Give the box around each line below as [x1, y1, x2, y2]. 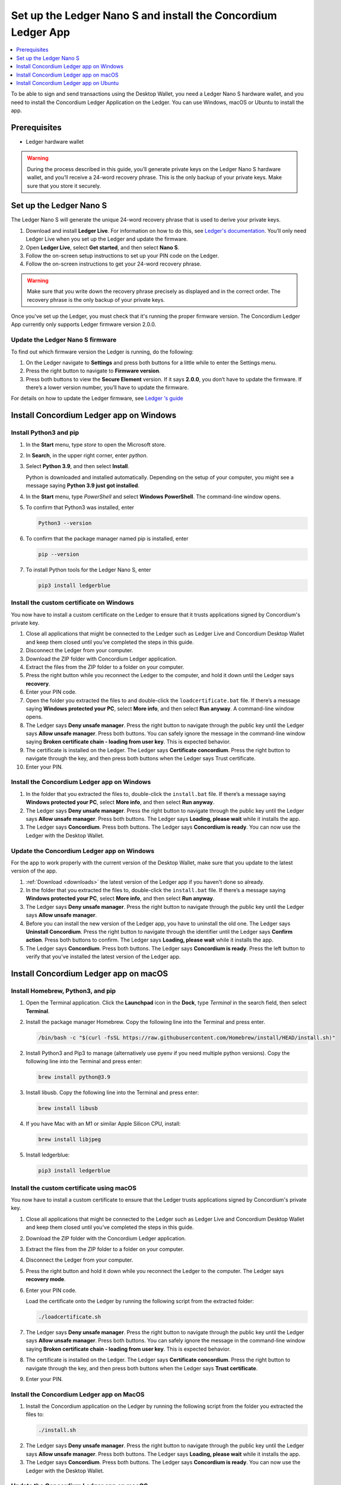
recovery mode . [26, 1276, 66, 1283]
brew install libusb [38, 1105, 98, 1112]
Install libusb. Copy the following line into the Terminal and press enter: [26, 1089, 199, 1096]
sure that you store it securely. [27, 182, 101, 189]
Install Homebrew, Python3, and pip [11, 987, 116, 995]
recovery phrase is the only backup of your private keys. [27, 296, 165, 303]
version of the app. [11, 867, 58, 874]
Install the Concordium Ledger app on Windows [11, 778, 151, 786]
